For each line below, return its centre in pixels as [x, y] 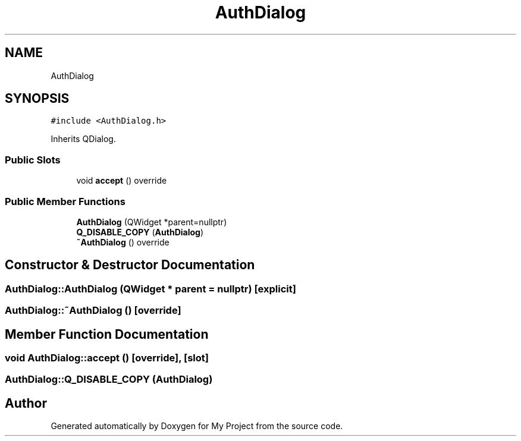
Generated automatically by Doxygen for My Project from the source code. [197, 426]
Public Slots [33, 160]
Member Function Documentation [107, 334]
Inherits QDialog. [83, 139]
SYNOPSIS [37, 99]
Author [26, 403]
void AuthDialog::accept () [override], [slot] [107, 358]
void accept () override [122, 181]
